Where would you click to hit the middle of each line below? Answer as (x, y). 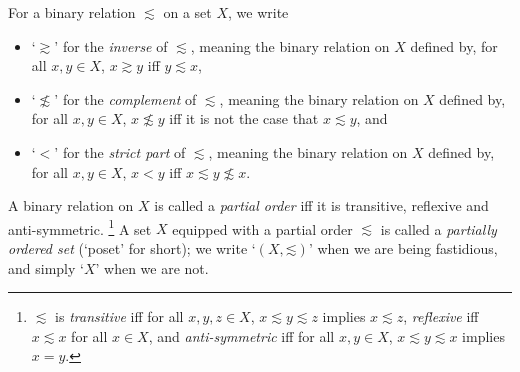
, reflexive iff (441, 316)
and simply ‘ (46, 267)
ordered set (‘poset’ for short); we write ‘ (132, 248)
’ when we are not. (152, 267)
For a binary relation (72, 12)
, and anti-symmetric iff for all (241, 335)
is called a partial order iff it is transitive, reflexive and (321, 205)
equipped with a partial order (262, 228)
